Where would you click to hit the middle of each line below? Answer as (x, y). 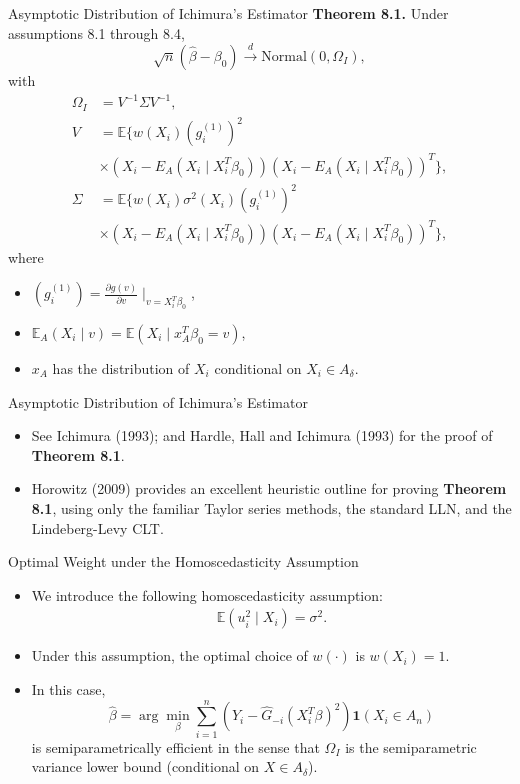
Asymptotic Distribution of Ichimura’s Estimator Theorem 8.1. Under (228, 13)
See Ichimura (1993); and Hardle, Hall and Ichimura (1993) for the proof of (262, 435)
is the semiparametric (411, 746)
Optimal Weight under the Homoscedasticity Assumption (183, 561)
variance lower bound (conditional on (145, 766)
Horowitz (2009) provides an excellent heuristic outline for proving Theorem (269, 488)
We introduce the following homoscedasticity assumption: (207, 594)
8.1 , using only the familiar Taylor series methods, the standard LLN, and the (271, 508)
